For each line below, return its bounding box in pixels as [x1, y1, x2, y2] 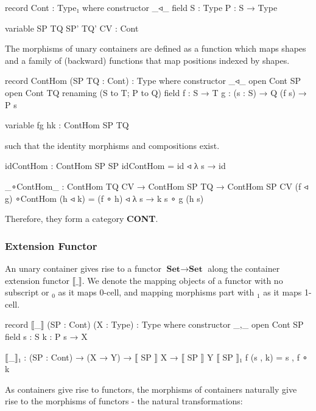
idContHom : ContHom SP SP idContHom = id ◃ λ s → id [5, 159, 226, 172]
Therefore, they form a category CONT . [5, 212, 158, 225]
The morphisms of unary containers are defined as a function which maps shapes [5, 42, 306, 55]
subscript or [5, 286, 49, 299]
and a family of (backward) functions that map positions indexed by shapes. [5, 54, 290, 66]
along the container [208, 261, 280, 274]
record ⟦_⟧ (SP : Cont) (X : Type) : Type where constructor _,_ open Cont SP [5, 318, 304, 331]
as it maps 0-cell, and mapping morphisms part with [58, 286, 255, 299]
